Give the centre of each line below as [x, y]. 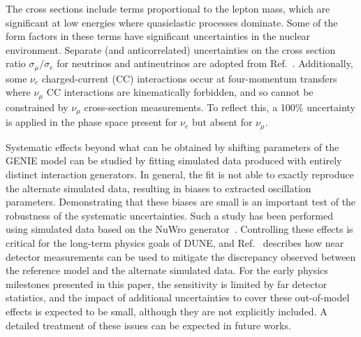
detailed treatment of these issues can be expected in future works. [148, 325]
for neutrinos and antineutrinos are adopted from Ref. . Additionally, [205, 63]
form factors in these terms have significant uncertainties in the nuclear [158, 36]
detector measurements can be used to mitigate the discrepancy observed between [181, 256]
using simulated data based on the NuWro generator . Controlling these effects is [179, 229]
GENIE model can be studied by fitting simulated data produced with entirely [174, 160]
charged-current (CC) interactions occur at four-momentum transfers [190, 78]
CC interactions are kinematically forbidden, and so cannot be [180, 92]
